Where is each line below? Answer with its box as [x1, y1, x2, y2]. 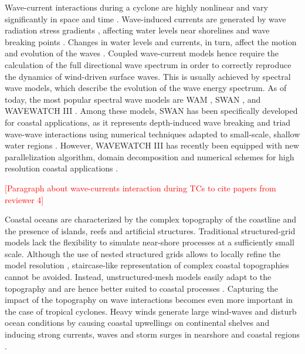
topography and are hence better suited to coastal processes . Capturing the [5, 282, 279, 294]
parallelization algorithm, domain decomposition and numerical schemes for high [5, 150, 294, 163]
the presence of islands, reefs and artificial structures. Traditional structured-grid [5, 224, 296, 237]
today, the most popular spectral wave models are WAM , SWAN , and [5, 93, 261, 105]
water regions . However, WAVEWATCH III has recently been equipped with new [5, 139, 299, 151]
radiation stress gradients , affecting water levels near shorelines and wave [5, 24, 270, 36]
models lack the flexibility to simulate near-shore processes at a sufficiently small [5, 236, 294, 248]
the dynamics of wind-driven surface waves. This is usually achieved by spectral [5, 70, 291, 82]
